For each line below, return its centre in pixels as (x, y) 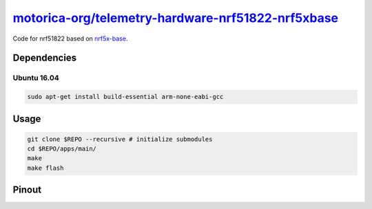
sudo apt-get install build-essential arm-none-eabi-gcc (125, 97)
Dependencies (45, 58)
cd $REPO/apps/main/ (62, 149)
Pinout (27, 190)
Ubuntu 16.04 (36, 78)
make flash (45, 168)
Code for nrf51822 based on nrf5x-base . (70, 38)
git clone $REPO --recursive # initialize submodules (120, 139)
